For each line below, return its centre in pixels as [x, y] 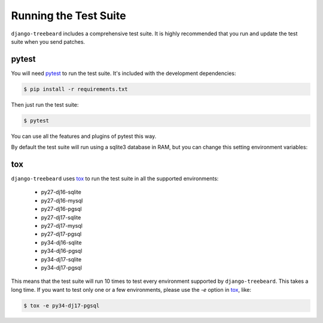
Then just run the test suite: [45, 104]
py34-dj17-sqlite [61, 259]
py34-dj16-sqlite [61, 242]
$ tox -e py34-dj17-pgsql [62, 305]
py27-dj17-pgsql [61, 234]
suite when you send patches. [48, 41]
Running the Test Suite [68, 16]
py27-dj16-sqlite [61, 192]
